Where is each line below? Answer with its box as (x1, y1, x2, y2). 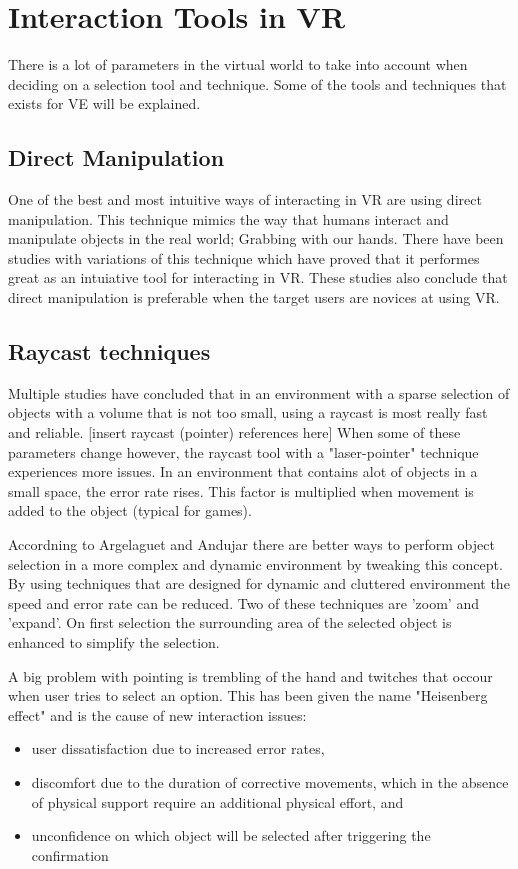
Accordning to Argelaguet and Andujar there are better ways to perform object (8, 534, 495, 555)
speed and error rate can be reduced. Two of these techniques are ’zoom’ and (8, 592, 479, 613)
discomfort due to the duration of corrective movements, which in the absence (31, 771, 509, 792)
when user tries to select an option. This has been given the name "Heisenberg (8, 685, 488, 706)
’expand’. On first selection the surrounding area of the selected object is (8, 612, 452, 633)
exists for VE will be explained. (8, 93, 201, 114)
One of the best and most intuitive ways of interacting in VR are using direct (8, 189, 482, 210)
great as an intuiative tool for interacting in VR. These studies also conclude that (8, 267, 508, 288)
